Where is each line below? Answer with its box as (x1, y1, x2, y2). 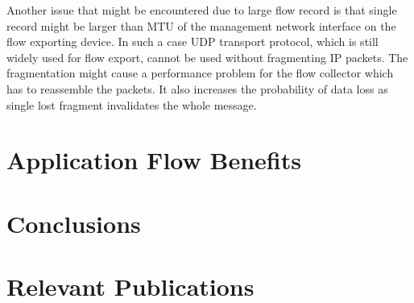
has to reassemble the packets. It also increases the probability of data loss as (6, 80, 388, 97)
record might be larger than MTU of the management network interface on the (6, 17, 396, 34)
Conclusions (6, 206, 141, 239)
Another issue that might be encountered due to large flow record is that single (6, 2, 397, 18)
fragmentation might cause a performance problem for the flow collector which (6, 64, 394, 81)
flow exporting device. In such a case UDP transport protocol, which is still (6, 33, 379, 50)
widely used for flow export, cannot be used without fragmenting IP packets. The (6, 48, 408, 65)
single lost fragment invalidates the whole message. (6, 96, 257, 113)
